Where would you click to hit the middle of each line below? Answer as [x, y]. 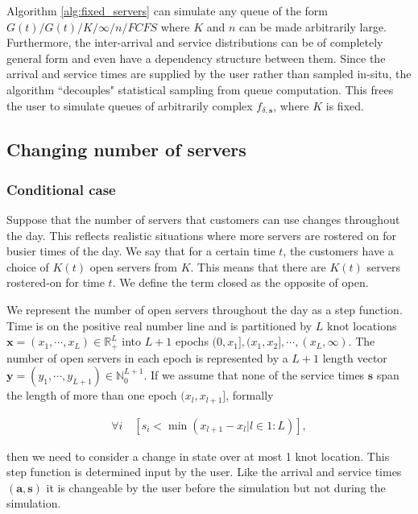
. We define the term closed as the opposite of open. [240, 282]
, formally [250, 395]
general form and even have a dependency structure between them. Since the [196, 58]
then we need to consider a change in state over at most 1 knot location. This [198, 456]
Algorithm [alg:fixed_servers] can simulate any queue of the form [168, 10]
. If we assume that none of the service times [254, 375]
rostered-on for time [56, 282]
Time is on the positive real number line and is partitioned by [159, 325]
